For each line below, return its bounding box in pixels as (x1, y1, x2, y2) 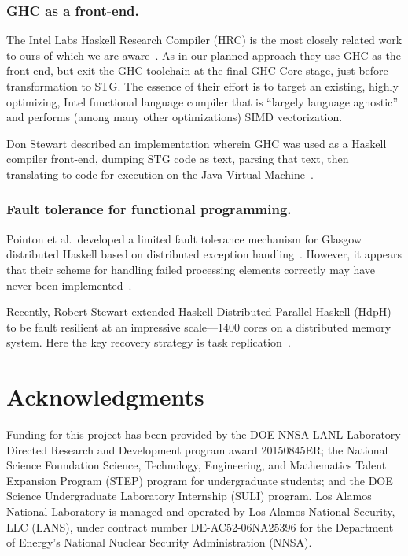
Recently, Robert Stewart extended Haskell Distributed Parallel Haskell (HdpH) (6, 303, 391, 320)
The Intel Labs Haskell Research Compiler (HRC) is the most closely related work (6, 32, 402, 48)
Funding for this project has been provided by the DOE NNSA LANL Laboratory (6, 426, 401, 443)
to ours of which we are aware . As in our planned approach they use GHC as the (6, 46, 401, 63)
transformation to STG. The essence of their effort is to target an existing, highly (6, 78, 399, 94)
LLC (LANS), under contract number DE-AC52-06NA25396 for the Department (6, 518, 394, 535)
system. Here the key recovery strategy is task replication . (6, 334, 291, 350)
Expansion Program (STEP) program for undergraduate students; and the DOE (6, 472, 393, 488)
